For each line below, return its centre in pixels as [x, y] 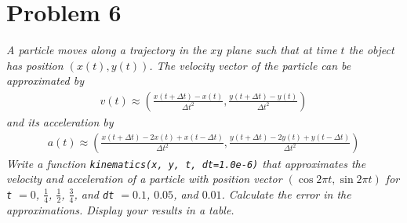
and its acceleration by [60, 121]
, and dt [94, 194]
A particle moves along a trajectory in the [107, 50]
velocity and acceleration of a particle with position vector [144, 179]
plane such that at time [282, 50]
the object [371, 50]
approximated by [45, 80]
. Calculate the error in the [286, 194]
